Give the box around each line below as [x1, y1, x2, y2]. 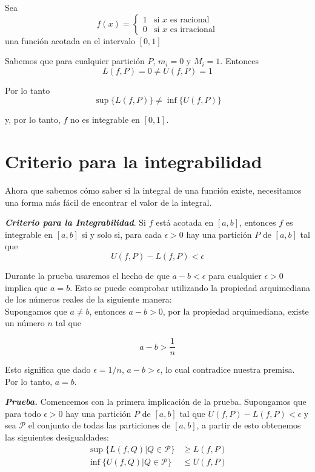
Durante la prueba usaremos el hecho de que [5, 269, 170, 282]
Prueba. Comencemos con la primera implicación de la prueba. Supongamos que [5, 395, 307, 408]
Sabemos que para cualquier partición [5, 54, 145, 67]
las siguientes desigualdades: [5, 431, 109, 444]
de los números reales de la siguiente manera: [5, 293, 172, 306]
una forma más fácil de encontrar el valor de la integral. [5, 195, 212, 208]
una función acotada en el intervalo [5, 34, 136, 47]
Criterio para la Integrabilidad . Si [5, 216, 147, 229]
